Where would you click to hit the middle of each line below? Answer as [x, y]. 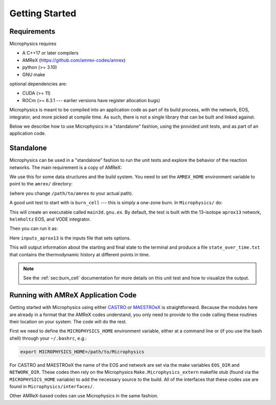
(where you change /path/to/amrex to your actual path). [71, 193]
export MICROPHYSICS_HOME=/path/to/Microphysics [82, 352]
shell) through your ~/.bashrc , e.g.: [48, 338]
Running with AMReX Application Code [73, 295]
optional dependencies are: [38, 84]
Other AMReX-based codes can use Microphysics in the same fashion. [84, 396]
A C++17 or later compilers [50, 53]
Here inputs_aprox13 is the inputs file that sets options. [70, 238]
